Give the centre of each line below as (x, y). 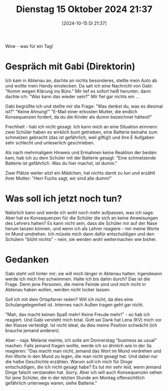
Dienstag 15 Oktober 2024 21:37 (84, 9)
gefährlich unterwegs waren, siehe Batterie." (51, 383)
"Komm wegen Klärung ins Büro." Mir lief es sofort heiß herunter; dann (78, 91)
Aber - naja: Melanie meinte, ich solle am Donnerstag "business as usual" (81, 340)
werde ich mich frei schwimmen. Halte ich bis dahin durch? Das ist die (78, 279)
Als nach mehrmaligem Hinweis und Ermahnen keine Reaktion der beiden (81, 152)
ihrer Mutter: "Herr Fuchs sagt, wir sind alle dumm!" (58, 178)
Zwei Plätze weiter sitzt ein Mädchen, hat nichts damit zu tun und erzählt (80, 173)
